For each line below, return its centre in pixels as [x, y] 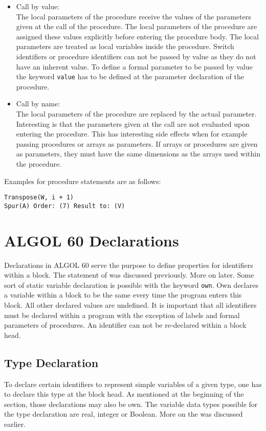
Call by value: [38, 6]
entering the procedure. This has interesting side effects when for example [132, 134]
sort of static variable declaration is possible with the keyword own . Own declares [131, 285]
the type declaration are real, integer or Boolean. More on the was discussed [124, 414]
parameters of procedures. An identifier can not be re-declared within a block [125, 325]
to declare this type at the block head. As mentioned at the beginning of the [124, 394]
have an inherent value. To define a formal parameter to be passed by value [134, 66]
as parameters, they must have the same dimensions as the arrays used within [138, 154]
